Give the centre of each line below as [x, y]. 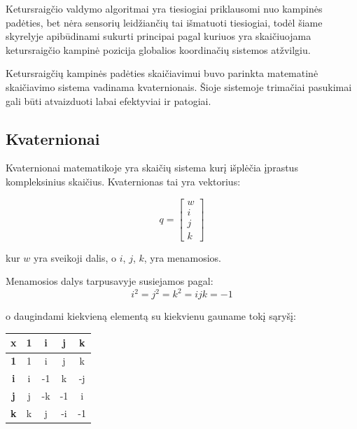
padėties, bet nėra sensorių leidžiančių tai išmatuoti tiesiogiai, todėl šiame [164, 22]
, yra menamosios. [183, 257]
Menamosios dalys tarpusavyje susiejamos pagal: [110, 281]
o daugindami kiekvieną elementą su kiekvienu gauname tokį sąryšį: [151, 316]
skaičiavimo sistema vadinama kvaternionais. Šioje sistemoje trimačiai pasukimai [179, 86]
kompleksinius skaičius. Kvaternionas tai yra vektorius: [123, 181]
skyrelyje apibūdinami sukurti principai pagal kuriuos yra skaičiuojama [159, 36]
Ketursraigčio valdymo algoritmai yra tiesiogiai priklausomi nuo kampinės [164, 8]
